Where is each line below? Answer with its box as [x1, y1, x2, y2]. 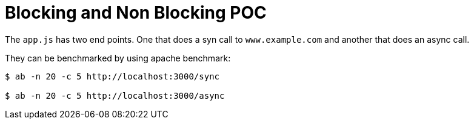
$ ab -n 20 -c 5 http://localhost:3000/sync [5, 71, 220, 81]
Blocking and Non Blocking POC [5, 2, 267, 23]
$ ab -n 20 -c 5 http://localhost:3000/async [5, 90, 225, 101]
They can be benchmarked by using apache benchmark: [5, 52, 231, 63]
